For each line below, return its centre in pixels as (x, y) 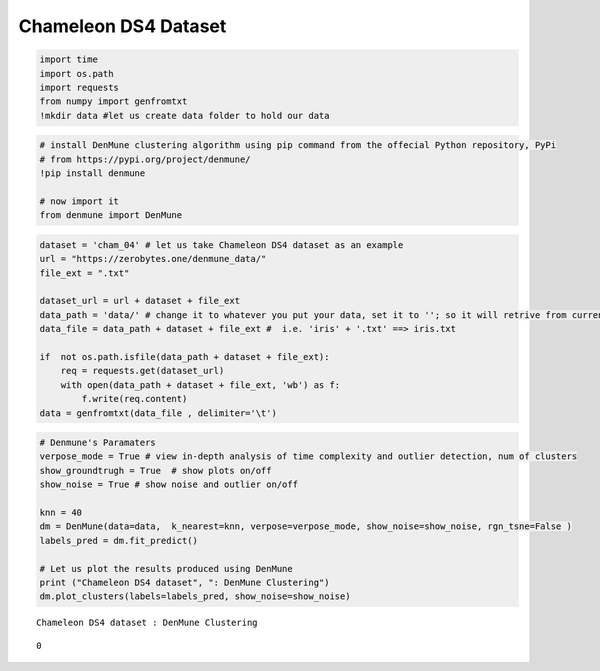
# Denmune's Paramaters (98, 443)
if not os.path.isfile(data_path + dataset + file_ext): (184, 356)
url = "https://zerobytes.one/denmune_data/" (153, 259)
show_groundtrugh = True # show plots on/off (155, 470)
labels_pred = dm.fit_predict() (119, 540)
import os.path (76, 73)
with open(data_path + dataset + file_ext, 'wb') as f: (200, 384)
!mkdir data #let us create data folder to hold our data (184, 115)
